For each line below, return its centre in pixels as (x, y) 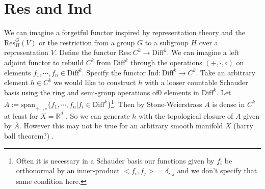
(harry (243, 126)
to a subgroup (167, 42)
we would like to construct (95, 82)
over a (208, 42)
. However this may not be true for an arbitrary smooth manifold (121, 126)
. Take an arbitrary (226, 72)
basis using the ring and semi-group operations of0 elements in (102, 92)
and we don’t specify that (217, 170)
